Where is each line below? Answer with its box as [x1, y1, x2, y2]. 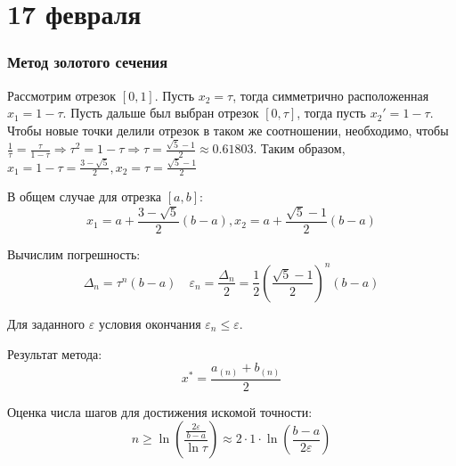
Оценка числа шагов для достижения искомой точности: [7, 402, 313, 421]
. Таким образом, [253, 139, 346, 158]
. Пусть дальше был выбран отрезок [62, 103, 259, 122]
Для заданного [7, 314, 85, 332]
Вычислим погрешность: [7, 244, 141, 263]
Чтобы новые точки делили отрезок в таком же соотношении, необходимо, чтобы [7, 120, 449, 139]
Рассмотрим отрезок [7, 86, 117, 104]
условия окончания [98, 314, 201, 332]
